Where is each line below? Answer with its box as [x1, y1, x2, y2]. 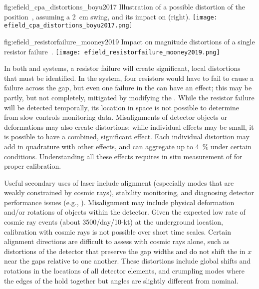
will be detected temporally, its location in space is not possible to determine [4, 102, 240, 112]
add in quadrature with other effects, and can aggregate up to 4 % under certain [4, 141, 252, 151]
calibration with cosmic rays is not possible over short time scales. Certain [4, 226, 231, 237]
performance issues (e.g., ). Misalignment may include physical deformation [4, 197, 235, 207]
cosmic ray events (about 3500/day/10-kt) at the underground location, [4, 217, 223, 227]
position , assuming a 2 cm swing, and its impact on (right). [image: [4, 11, 218, 21]
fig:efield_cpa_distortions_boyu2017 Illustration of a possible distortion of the [4, 1, 245, 11]
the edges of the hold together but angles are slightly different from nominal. [4, 275, 239, 286]
